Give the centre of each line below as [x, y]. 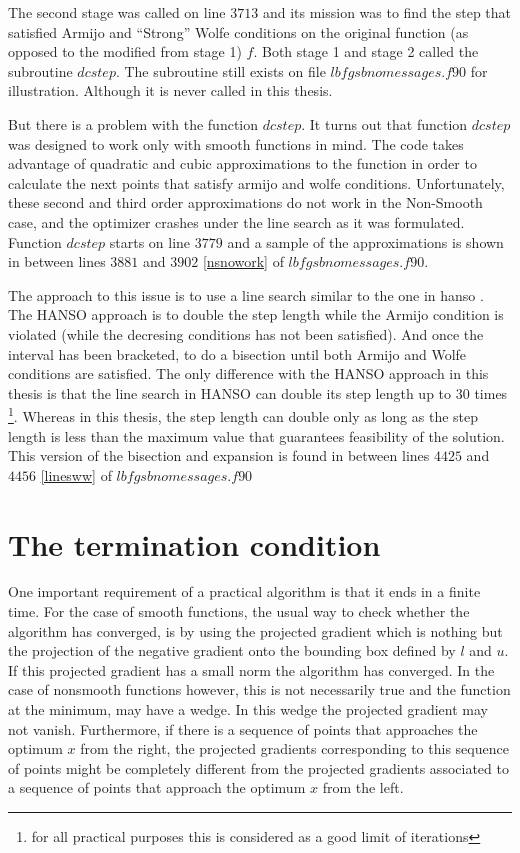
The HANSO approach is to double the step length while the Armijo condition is [256, 314]
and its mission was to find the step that [387, 12]
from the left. [363, 787]
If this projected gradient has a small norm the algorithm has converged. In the [251, 669]
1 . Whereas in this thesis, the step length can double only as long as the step [243, 414]
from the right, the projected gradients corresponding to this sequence [294, 748]
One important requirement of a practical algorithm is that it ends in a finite [244, 591]
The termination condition [194, 543]
